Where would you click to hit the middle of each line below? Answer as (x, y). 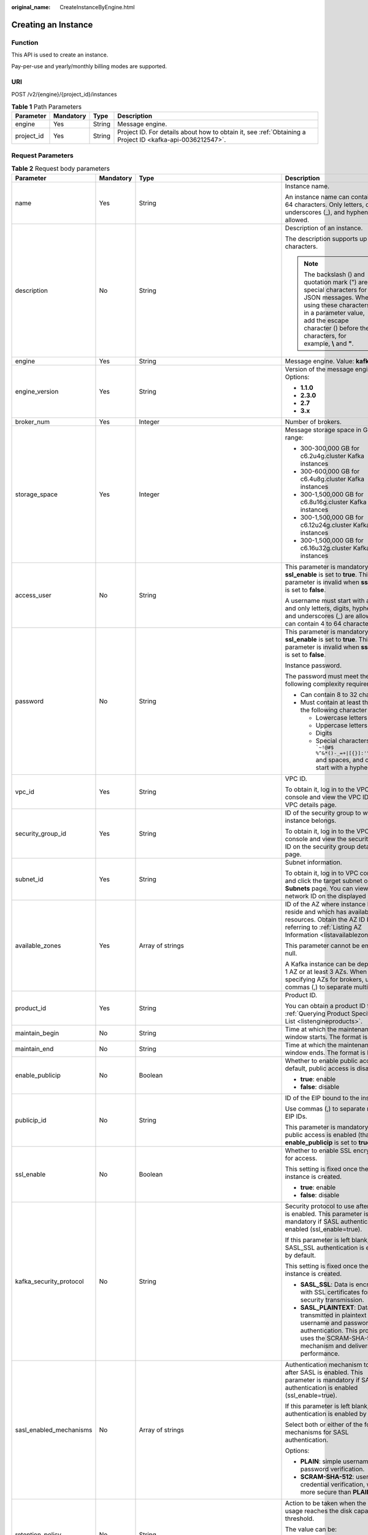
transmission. (345, 1300)
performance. (320, 1353)
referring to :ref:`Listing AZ (323, 927)
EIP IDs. (296, 1116)
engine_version (37, 391)
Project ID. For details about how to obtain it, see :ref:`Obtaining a (212, 132)
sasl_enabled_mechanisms (54, 1429)
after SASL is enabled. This (324, 1372)
